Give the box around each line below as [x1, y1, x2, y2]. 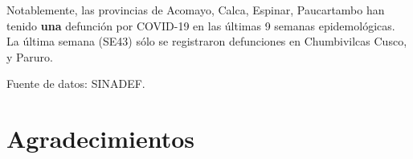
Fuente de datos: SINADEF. [6, 75, 145, 92]
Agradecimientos [6, 122, 195, 155]
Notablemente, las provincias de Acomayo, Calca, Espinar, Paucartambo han [6, 2, 385, 18]
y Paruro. [6, 48, 53, 65]
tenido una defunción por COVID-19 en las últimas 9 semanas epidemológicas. [6, 17, 395, 34]
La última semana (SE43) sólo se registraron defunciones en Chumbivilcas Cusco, [6, 33, 407, 50]
